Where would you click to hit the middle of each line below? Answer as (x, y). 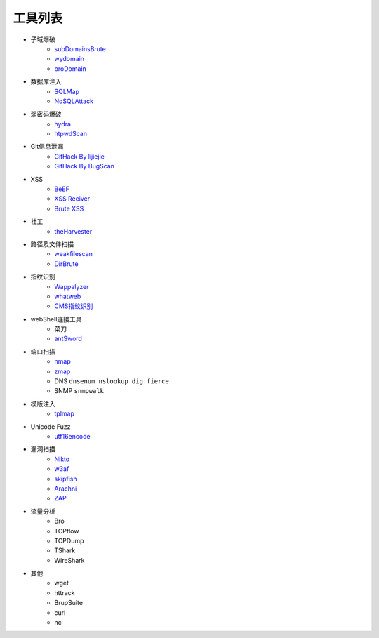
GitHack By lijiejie (79, 156)
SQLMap (67, 91)
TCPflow (67, 531)
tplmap (65, 413)
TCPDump (69, 540)
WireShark (69, 560)
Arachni (66, 489)
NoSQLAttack (74, 101)
